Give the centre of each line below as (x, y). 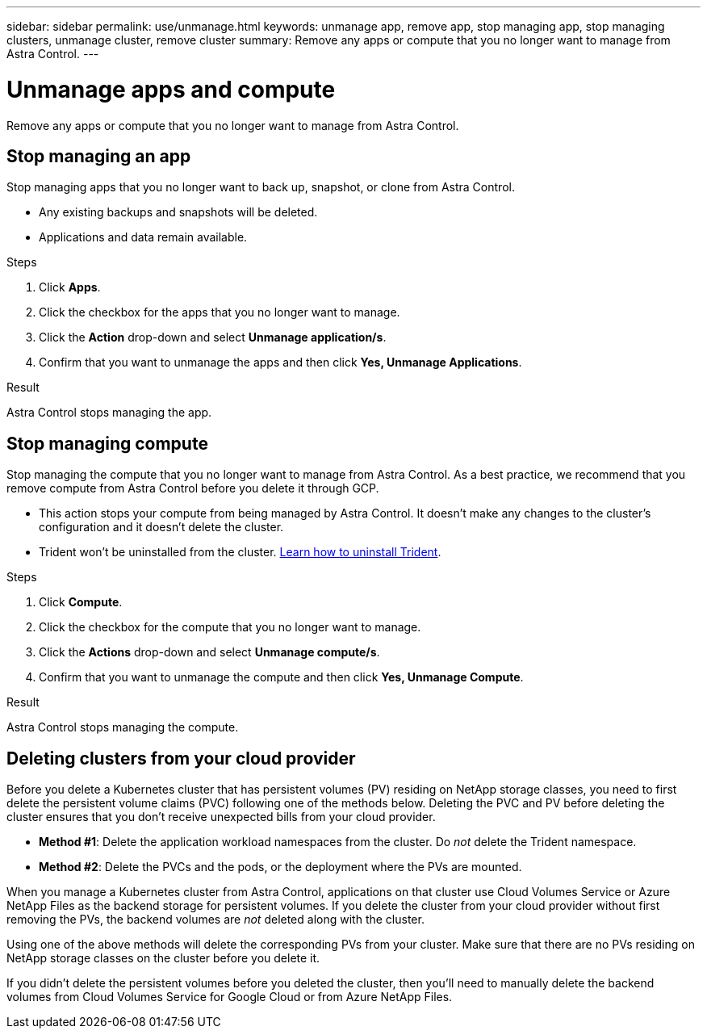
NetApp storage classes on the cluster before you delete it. (163, 958)
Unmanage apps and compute (171, 89)
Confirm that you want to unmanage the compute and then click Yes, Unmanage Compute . (281, 677)
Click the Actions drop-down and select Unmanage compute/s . (209, 652)
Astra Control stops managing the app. (109, 413)
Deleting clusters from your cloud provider (181, 758)
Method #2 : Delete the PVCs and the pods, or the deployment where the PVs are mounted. (280, 867)
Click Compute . (81, 602)
